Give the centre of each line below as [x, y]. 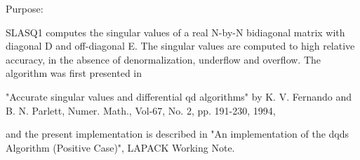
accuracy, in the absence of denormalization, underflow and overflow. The [164, 59]
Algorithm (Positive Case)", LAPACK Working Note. [120, 147]
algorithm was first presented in [74, 73]
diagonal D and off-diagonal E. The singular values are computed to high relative [180, 46]
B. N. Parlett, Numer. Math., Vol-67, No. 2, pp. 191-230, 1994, [141, 110]
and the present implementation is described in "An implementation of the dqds [178, 134]
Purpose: [25, 8]
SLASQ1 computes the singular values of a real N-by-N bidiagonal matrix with [175, 32]
